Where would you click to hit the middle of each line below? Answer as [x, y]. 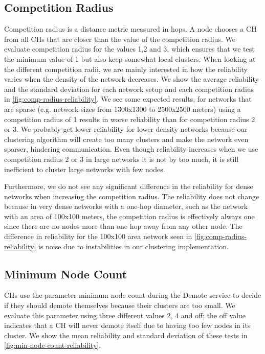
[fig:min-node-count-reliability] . [53, 345]
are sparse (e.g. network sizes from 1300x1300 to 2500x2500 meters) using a [123, 109]
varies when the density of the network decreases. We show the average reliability [131, 79]
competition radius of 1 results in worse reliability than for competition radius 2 [130, 119]
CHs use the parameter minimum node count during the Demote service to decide [133, 295]
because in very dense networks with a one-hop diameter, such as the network [126, 206]
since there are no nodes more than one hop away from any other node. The [123, 226]
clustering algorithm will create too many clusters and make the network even [126, 139]
